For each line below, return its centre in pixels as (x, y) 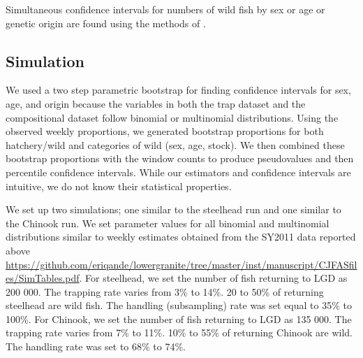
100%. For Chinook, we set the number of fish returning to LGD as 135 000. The (179, 318)
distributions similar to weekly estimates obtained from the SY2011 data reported (181, 237)
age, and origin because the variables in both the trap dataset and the (156, 103)
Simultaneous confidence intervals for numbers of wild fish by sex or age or (165, 9)
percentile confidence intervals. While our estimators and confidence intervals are (178, 172)
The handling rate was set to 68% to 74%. (96, 346)
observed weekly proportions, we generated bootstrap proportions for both (165, 131)
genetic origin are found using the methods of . (106, 23)
